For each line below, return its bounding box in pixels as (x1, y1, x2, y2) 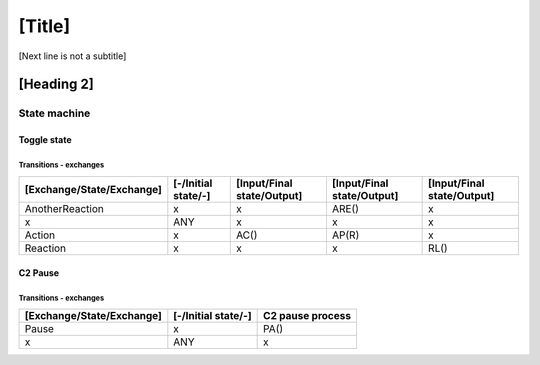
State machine (18, 106, 91, 120)
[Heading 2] (18, 76, 94, 93)
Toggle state (18, 134, 72, 146)
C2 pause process (263, 309, 352, 323)
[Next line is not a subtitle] (18, 50, 127, 62)
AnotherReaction (24, 201, 104, 215)
